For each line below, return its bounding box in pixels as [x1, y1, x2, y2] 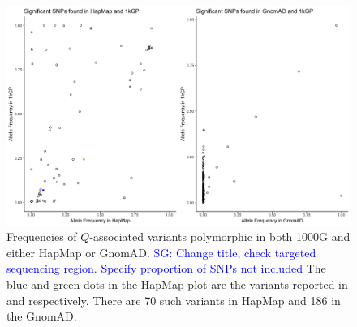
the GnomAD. [6, 308, 77, 325]
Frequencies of [6, 228, 77, 245]
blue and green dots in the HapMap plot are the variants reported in [6, 275, 348, 292]
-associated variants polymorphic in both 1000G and [89, 228, 351, 245]
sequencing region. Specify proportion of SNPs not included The [6, 260, 326, 277]
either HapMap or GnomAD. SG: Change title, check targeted [6, 243, 316, 260]
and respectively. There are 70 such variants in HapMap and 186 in [6, 291, 341, 308]
